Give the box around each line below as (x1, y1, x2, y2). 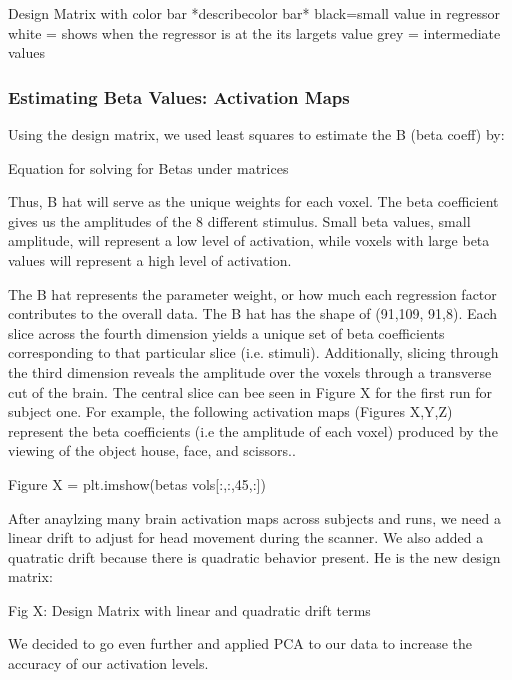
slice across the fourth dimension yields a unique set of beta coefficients (8, 322, 445, 343)
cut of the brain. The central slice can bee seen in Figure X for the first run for (8, 381, 493, 402)
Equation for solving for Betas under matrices (8, 157, 289, 178)
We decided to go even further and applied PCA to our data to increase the (8, 633, 472, 654)
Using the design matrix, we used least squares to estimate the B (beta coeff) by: (8, 124, 505, 144)
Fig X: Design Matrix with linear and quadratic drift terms (8, 599, 371, 620)
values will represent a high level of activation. (8, 249, 292, 270)
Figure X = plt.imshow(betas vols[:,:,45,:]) (8, 473, 266, 494)
